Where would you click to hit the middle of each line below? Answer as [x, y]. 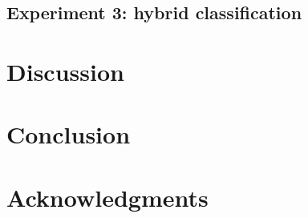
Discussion [65, 71]
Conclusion [69, 134]
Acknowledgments [107, 197]
